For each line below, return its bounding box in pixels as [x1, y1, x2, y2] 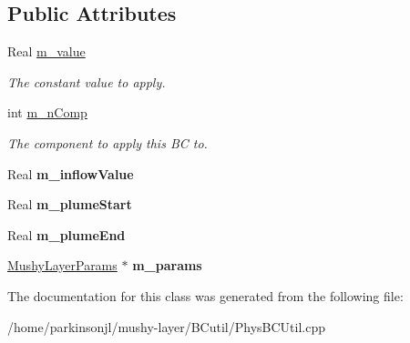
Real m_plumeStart [7, 195, 132, 214]
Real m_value [7, 42, 86, 61]
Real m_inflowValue [7, 164, 134, 183]
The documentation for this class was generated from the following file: [7, 286, 404, 305]
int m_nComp [7, 103, 87, 122]
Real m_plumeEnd [7, 225, 126, 244]
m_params [132, 256, 202, 275]
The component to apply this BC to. [7, 133, 208, 152]
